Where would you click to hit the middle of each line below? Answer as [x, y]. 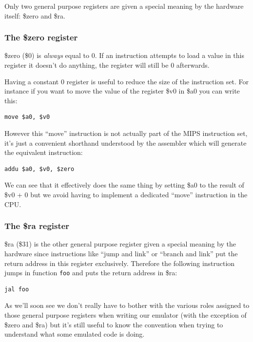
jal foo [17, 289]
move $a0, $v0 [27, 117]
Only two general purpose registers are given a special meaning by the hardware [124, 6]
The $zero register [41, 37]
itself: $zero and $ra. [35, 15]
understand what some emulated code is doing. [75, 334]
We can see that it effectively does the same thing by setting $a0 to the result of [124, 185]
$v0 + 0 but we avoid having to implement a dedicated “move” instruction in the [126, 194]
